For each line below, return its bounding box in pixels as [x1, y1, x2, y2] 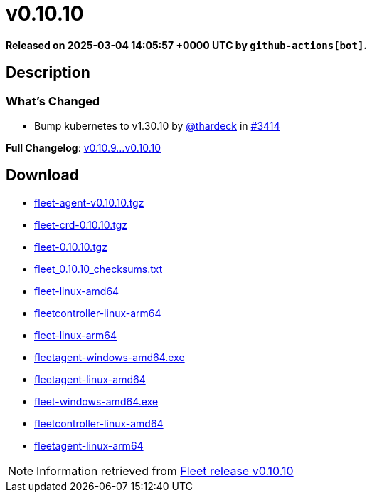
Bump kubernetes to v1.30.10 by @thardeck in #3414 [34, 119, 280, 132]
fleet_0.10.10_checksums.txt [34, 262, 163, 275]
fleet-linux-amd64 [34, 284, 119, 297]
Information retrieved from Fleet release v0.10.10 [36, 463, 294, 478]
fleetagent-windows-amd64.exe [34, 351, 185, 363]
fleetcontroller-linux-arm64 [34, 306, 161, 319]
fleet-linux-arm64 [34, 328, 117, 341]
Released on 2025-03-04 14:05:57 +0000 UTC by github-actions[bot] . [6, 38, 368, 51]
